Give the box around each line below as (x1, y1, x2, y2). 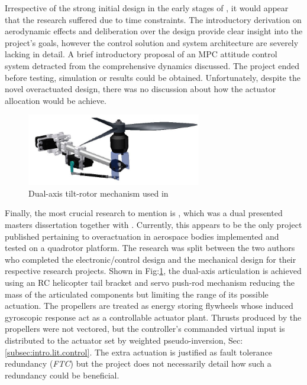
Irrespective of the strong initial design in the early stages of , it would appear (5, 2, 289, 14)
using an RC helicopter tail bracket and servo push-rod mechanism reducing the (5, 276, 295, 289)
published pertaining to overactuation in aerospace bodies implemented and (5, 230, 279, 242)
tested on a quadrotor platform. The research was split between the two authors (5, 242, 295, 254)
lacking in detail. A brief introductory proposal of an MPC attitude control (5, 48, 277, 60)
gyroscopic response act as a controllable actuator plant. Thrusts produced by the (5, 311, 302, 323)
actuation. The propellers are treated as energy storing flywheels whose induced (5, 299, 293, 312)
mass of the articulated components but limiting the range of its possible (5, 288, 269, 300)
